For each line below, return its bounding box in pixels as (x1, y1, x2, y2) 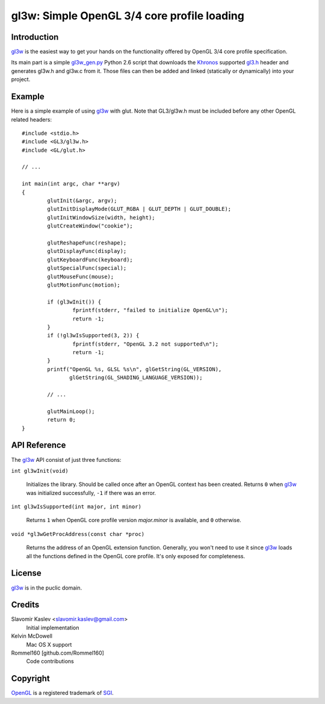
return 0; (47, 416, 76, 423)
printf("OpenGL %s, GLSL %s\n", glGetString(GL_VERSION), (47, 366, 222, 373)
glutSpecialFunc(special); (47, 265, 127, 272)
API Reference (11, 440, 66, 450)
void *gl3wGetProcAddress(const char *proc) (11, 531, 145, 537)
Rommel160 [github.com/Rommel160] (11, 649, 105, 656)
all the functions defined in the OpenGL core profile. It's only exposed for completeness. (26, 552, 246, 559)
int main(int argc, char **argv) (22, 181, 120, 187)
